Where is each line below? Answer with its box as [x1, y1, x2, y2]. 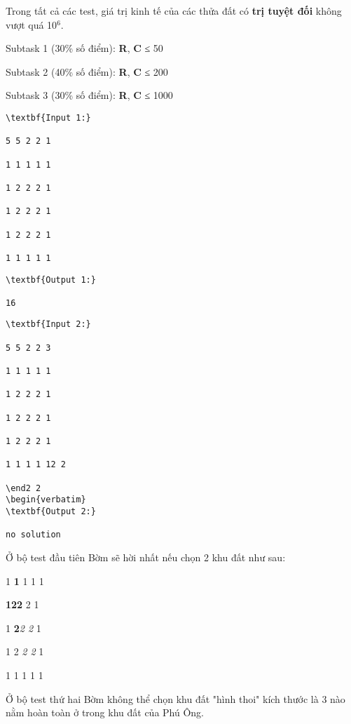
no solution [6, 530, 61, 540]
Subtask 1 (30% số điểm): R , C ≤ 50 [6, 41, 163, 55]
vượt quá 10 [6, 17, 57, 32]
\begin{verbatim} [6, 495, 86, 505]
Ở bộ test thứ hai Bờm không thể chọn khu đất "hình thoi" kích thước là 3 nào [6, 691, 345, 706]
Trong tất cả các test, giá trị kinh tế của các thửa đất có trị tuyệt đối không [6, 4, 342, 18]
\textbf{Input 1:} [6, 112, 91, 123]
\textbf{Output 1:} [6, 274, 96, 285]
